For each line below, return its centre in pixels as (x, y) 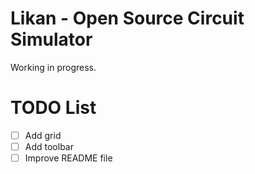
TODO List (53, 108)
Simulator (51, 39)
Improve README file (68, 158)
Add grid (43, 135)
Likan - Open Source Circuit (127, 18)
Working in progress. (53, 67)
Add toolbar (49, 146)
